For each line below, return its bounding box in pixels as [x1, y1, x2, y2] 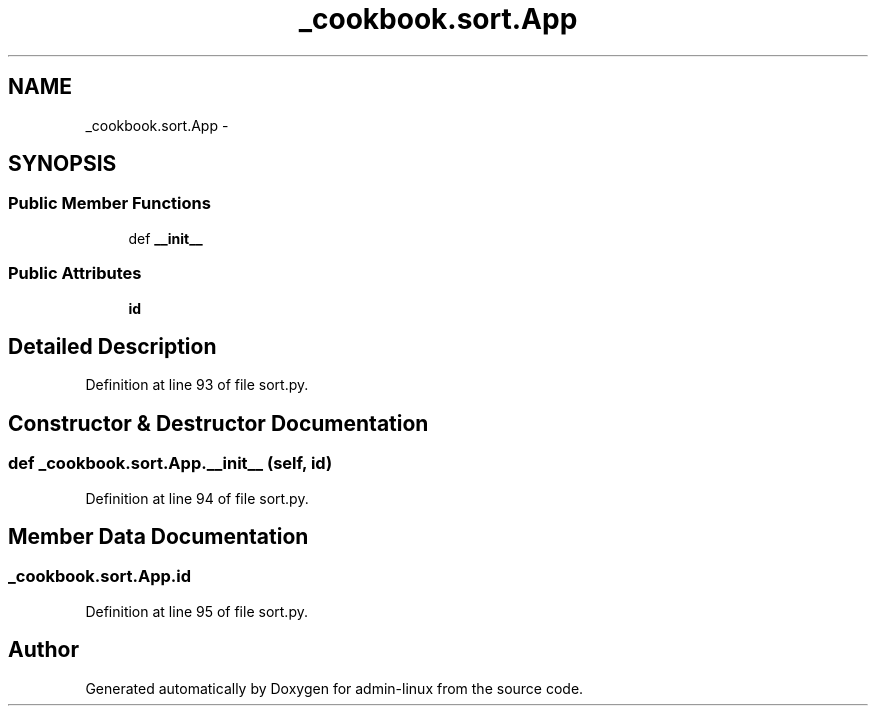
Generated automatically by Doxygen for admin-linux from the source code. [85, 679, 584, 697]
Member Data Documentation [8, 524, 309, 550]
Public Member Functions [8, 193, 211, 214]
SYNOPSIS [8, 151, 117, 177]
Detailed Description [8, 333, 217, 359]
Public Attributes [8, 263, 142, 284]
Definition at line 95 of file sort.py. [85, 602, 308, 620]
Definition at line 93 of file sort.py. [85, 376, 309, 394]
